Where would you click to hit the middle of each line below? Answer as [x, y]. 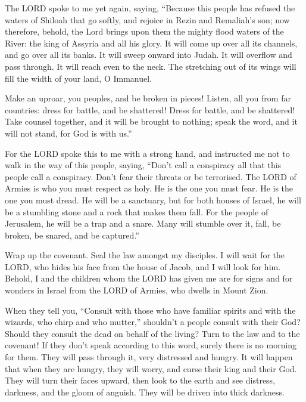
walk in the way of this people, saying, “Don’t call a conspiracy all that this [143, 165]
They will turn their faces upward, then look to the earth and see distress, [140, 380]
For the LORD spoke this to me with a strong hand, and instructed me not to [147, 153]
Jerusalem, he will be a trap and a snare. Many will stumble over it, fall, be [143, 223]
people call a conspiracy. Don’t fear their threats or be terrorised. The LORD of [151, 176]
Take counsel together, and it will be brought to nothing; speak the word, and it [151, 121]
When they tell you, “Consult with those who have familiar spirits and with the [150, 310]
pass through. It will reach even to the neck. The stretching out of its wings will [151, 66]
